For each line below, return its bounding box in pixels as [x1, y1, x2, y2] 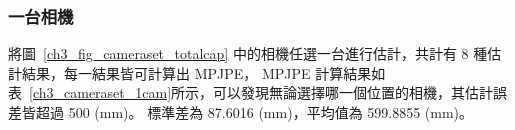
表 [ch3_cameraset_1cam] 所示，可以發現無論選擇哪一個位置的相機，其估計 [8, 82, 494, 103]
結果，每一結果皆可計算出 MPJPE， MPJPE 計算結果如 [21, 62, 386, 83]
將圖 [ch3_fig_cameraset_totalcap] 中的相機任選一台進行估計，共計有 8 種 [8, 43, 488, 64]
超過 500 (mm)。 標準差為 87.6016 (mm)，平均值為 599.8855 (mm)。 [35, 102, 474, 122]
